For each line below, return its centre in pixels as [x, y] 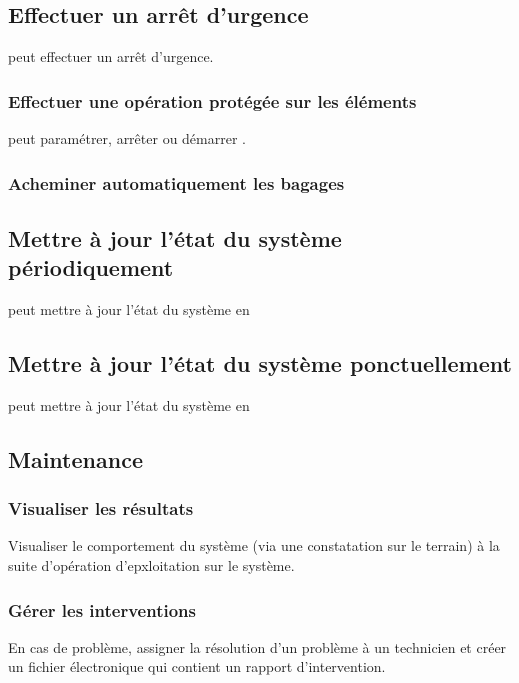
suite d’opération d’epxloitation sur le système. [151, 565]
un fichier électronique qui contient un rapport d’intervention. [197, 666]
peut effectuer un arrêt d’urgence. [111, 56]
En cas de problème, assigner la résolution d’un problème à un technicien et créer [257, 646]
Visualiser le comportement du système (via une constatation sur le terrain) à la [254, 545]
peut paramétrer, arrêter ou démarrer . [127, 138]
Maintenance [75, 458]
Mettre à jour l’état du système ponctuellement [260, 363]
